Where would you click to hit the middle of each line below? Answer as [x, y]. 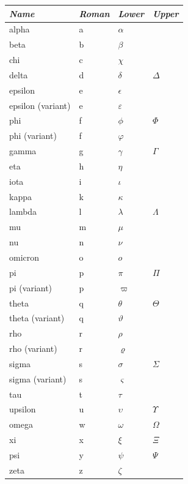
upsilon [23, 409]
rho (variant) [33, 348]
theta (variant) [37, 318]
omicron [24, 257]
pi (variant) [31, 287]
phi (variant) [33, 136]
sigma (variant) [38, 378]
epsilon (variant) [40, 105]
